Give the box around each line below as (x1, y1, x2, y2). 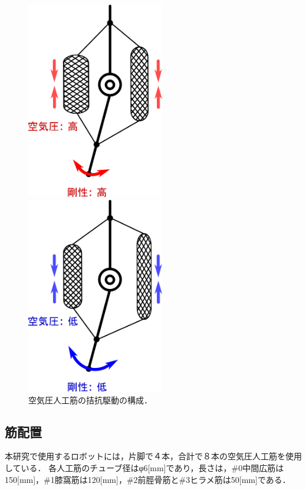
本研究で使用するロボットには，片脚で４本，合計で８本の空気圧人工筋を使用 (5, 450, 302, 462)
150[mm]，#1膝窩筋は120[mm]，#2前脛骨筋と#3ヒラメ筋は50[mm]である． (5, 473, 291, 485)
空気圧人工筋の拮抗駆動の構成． (28, 393, 152, 406)
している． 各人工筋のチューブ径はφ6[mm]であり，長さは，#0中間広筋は (5, 461, 284, 473)
